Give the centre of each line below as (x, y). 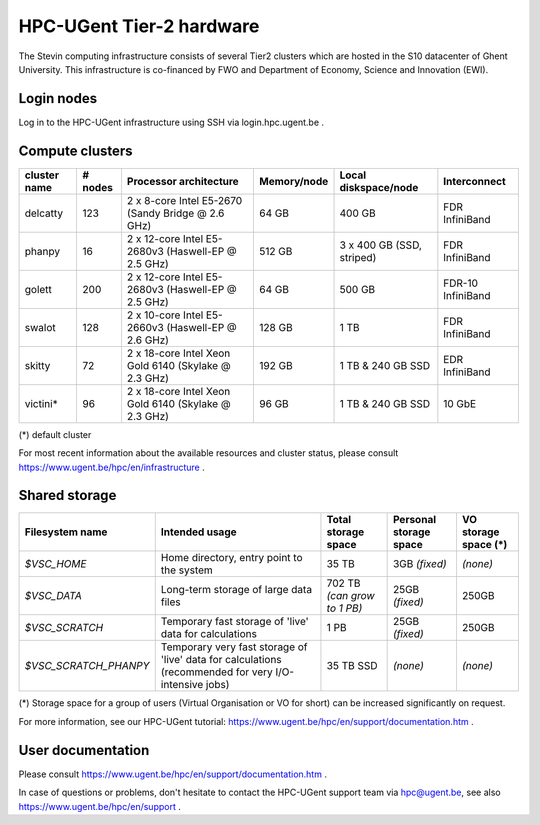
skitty (37, 365)
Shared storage (67, 495)
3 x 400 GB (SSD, (380, 245)
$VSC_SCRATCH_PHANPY (87, 666)
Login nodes (58, 98)
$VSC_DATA (53, 596)
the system (187, 570)
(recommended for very (217, 672)
